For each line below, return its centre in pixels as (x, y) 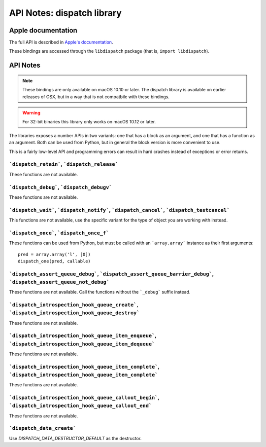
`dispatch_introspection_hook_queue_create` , (74, 305)
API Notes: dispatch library (65, 13)
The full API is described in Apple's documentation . (61, 42)
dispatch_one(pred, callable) (54, 261)
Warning (31, 113)
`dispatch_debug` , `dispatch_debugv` (61, 187)
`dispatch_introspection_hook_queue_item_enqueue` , (83, 335)
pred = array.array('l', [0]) (54, 254)
